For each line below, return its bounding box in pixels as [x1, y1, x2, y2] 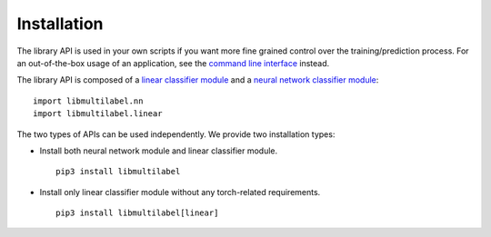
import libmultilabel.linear [33, 109, 163, 119]
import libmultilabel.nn [33, 95, 144, 106]
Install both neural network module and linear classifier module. [39, 145, 278, 156]
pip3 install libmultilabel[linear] [55, 208, 219, 218]
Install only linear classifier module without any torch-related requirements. [39, 186, 321, 197]
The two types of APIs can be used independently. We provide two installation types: [16, 128, 336, 140]
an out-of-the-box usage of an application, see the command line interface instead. [16, 57, 330, 68]
